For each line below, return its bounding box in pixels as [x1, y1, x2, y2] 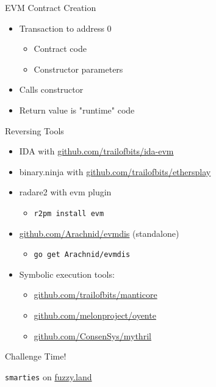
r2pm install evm [34, 209, 104, 218]
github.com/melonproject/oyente [34, 309, 156, 322]
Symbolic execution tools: [19, 267, 115, 280]
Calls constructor [19, 83, 84, 96]
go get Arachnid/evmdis [34, 250, 131, 259]
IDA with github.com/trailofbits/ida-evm [19, 145, 174, 157]
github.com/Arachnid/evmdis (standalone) [19, 226, 179, 239]
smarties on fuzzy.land [5, 370, 92, 383]
